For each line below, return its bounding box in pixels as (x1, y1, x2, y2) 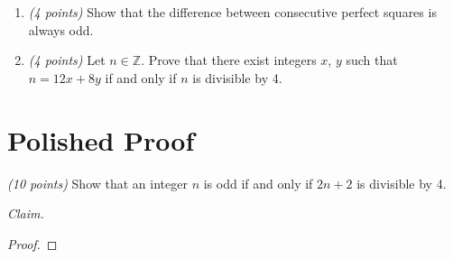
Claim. (7, 204, 44, 223)
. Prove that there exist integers (141, 51, 317, 69)
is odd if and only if (203, 173, 313, 192)
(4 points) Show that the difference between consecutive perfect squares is (28, 3, 437, 21)
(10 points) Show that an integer (7, 173, 188, 192)
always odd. (28, 20, 94, 39)
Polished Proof (7, 121, 195, 158)
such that (346, 51, 398, 69)
